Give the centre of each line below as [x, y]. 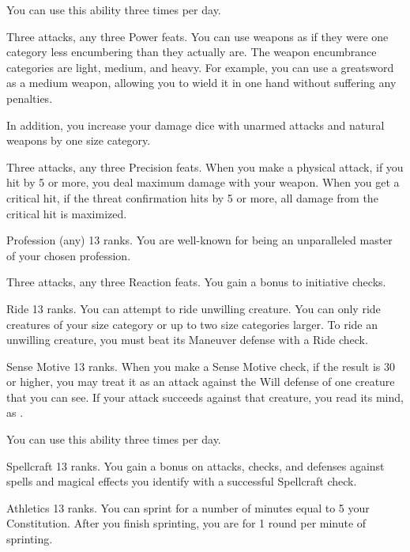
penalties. [30, 98]
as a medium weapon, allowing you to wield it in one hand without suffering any [201, 83]
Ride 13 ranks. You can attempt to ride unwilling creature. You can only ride [194, 308]
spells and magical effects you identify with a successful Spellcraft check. [182, 481]
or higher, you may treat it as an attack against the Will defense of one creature [201, 382]
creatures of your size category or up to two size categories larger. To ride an [192, 324]
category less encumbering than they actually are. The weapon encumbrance [192, 52]
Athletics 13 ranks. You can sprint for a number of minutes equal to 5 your [188, 507]
